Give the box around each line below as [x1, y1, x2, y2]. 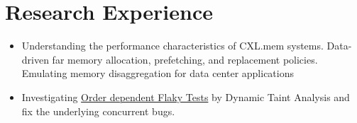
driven [21, 52, 49, 66]
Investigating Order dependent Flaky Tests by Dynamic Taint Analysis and [21, 89, 350, 104]
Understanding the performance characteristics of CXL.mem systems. [21, 38, 324, 53]
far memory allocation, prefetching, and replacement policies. [52, 52, 318, 66]
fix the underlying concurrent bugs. [21, 103, 175, 118]
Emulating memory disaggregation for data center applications [21, 66, 294, 81]
